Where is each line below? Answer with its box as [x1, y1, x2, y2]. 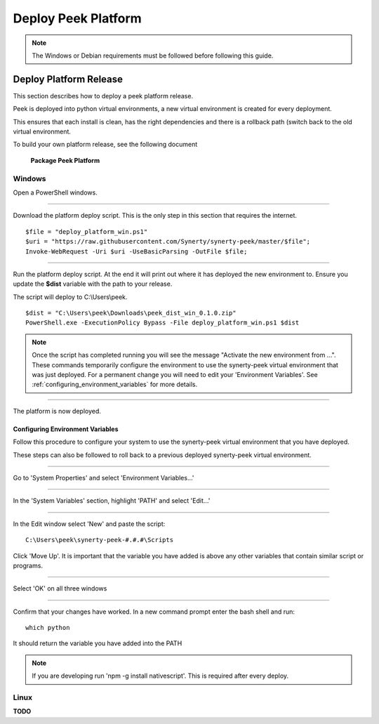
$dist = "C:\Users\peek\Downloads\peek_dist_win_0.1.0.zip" [25, 309, 237, 317]
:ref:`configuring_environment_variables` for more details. [32, 380, 198, 389]
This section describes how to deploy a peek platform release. [13, 91, 193, 100]
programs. [13, 561, 44, 570]
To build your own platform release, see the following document [13, 140, 198, 149]
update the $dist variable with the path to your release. [13, 279, 173, 288]
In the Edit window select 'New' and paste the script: [13, 520, 166, 528]
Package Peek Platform [30, 156, 100, 164]
